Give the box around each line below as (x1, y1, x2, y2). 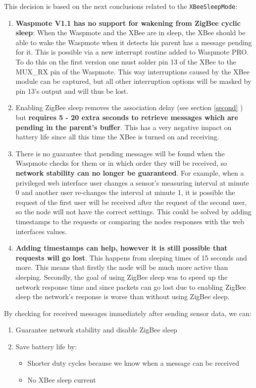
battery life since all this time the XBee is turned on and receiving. (15, 131, 219, 142)
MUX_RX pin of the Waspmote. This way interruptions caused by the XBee (15, 66, 250, 76)
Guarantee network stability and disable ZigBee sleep (15, 324, 177, 335)
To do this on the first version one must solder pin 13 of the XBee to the (15, 57, 236, 67)
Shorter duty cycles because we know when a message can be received (27, 358, 239, 368)
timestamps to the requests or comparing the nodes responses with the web (15, 216, 244, 226)
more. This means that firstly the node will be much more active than (15, 262, 228, 272)
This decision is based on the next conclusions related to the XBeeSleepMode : (4, 1, 238, 11)
